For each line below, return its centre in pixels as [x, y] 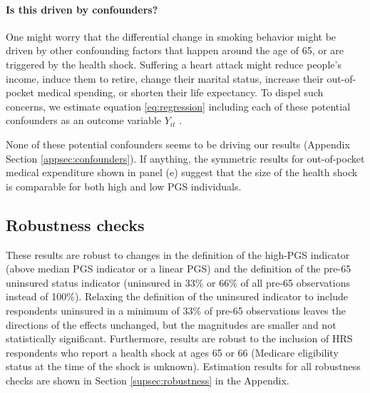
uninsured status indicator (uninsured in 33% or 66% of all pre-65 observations [178, 282]
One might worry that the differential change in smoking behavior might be [171, 36]
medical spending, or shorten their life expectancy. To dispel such [180, 92]
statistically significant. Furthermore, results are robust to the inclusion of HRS [179, 338]
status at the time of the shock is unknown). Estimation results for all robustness [183, 366]
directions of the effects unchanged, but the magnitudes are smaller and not [171, 324]
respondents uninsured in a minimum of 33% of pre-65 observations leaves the [176, 310]
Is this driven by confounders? [82, 9]
